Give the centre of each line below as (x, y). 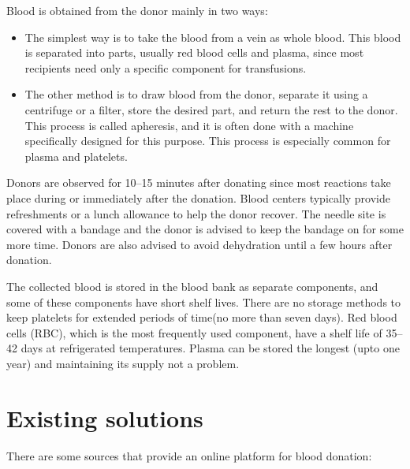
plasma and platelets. (76, 156)
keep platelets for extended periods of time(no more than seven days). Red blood (202, 317)
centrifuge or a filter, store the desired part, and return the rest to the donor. (211, 109)
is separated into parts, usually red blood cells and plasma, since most (194, 52)
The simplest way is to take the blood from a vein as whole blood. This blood (213, 37)
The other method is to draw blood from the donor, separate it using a (196, 94)
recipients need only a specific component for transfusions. (166, 67)
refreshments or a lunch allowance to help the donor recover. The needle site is (196, 213)
